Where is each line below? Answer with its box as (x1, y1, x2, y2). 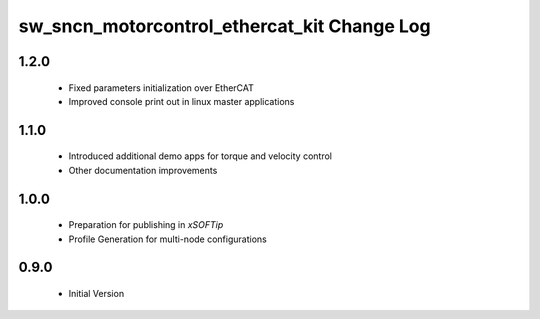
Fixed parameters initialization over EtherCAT (68, 81, 255, 94)
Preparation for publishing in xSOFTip (68, 219, 224, 231)
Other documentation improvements (68, 164, 218, 176)
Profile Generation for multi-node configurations (68, 233, 267, 245)
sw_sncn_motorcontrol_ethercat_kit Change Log (18, 15, 431, 37)
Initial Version (68, 287, 125, 299)
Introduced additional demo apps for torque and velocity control (68, 150, 332, 162)
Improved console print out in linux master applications (68, 95, 295, 107)
